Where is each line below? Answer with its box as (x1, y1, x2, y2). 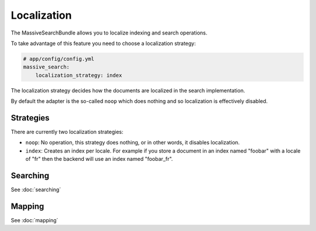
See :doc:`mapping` (11, 216, 59, 223)
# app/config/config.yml (23, 56, 95, 62)
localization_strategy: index (35, 72, 122, 78)
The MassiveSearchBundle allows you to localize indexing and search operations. (11, 29, 208, 36)
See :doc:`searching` (11, 186, 61, 193)
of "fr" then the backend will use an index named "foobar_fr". (25, 156, 173, 163)
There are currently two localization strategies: (11, 128, 124, 135)
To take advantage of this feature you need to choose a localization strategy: (11, 40, 196, 47)
